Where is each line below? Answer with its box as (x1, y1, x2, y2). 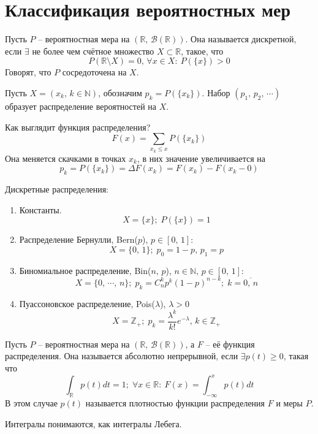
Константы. (19, 203, 62, 216)
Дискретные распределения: (5, 183, 108, 196)
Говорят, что (5, 66, 51, 78)
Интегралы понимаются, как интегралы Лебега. (5, 417, 182, 430)
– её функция (205, 337, 255, 350)
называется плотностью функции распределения (85, 396, 265, 409)
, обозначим (98, 86, 142, 99)
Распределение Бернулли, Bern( (19, 233, 138, 246)
